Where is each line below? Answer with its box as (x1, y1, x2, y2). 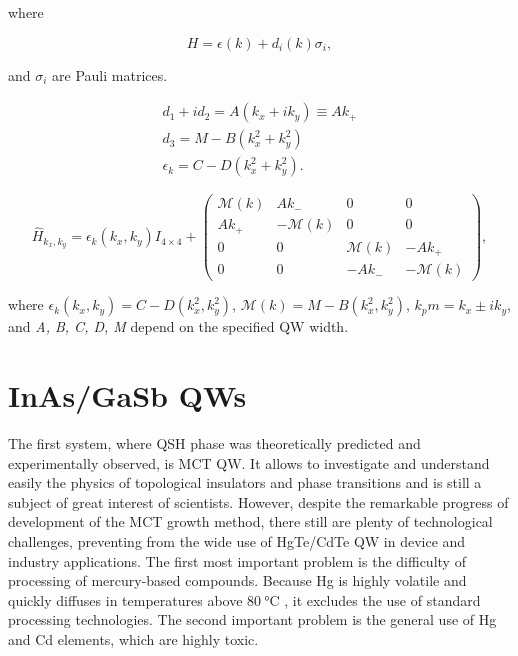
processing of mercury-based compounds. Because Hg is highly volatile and (8, 570, 467, 591)
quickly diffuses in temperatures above (8, 589, 243, 610)
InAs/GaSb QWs (8, 375, 247, 416)
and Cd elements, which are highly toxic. (8, 629, 259, 650)
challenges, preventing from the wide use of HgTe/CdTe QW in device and (8, 531, 466, 552)
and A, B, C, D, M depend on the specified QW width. (8, 316, 349, 337)
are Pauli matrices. (52, 64, 168, 85)
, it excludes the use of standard (284, 589, 481, 610)
